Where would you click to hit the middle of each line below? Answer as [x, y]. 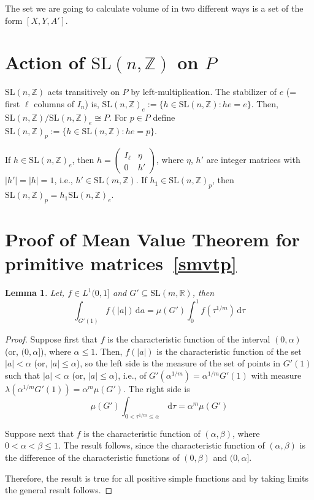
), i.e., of [130, 375]
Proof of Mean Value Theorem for [152, 239]
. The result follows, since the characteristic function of [161, 445]
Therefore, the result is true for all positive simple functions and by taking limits [157, 478]
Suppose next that [40, 433]
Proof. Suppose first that [52, 339]
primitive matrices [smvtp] [121, 263]
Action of [45, 62]
